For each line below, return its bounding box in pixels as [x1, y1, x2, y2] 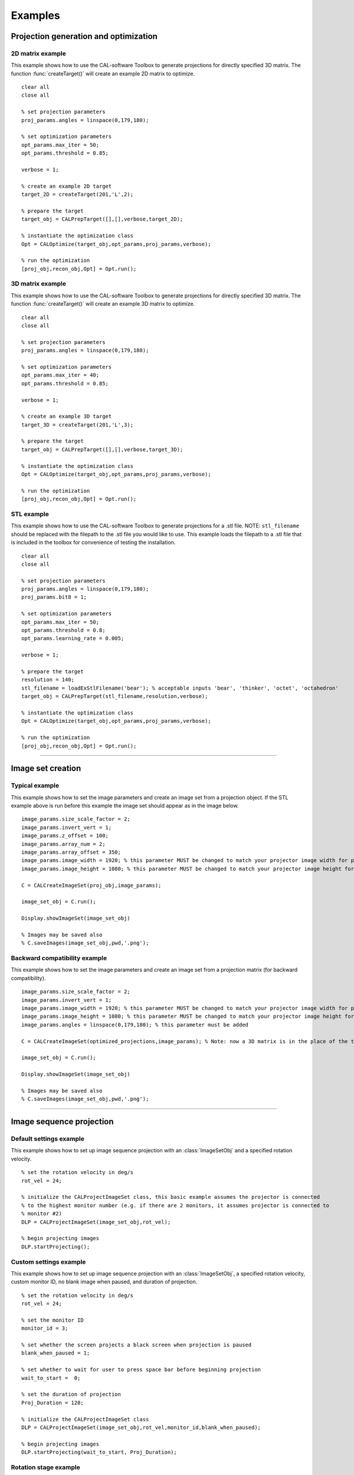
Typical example [11, 782, 59, 790]
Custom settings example [11, 1257, 86, 1266]
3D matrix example [11, 280, 66, 288]
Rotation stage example [11, 1463, 81, 1471]
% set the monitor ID [21, 1316, 84, 1323]
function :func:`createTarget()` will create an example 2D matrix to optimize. [11, 70, 195, 77]
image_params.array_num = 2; [21, 841, 106, 847]
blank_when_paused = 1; [21, 1350, 90, 1356]
